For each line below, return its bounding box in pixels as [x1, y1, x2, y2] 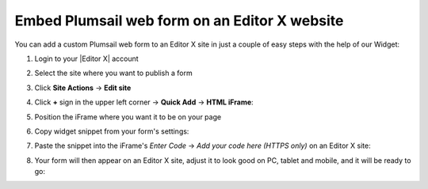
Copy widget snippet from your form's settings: [34, 127, 189, 136]
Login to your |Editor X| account [34, 54, 139, 63]
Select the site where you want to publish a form [34, 68, 193, 78]
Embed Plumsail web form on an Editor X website [14, 12, 344, 29]
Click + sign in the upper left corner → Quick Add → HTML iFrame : [34, 97, 254, 107]
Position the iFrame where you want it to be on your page [34, 112, 222, 122]
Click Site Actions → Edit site [34, 83, 132, 93]
